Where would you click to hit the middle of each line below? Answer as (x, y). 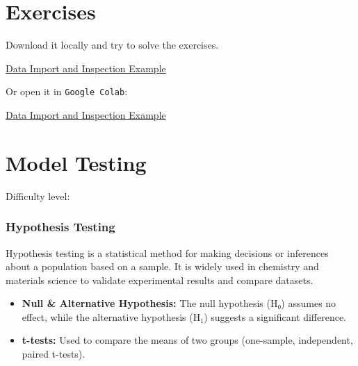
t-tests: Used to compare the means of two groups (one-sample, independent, (187, 340)
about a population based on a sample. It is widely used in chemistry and (162, 266)
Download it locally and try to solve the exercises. (112, 45)
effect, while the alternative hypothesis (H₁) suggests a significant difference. (184, 316)
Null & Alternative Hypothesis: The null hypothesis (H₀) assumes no (179, 303)
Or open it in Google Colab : (67, 91)
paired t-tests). (54, 354)
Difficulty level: (38, 196)
